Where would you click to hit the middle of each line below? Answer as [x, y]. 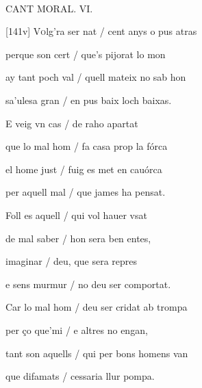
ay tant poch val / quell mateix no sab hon [96, 77]
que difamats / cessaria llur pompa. [80, 376]
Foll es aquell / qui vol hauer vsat [76, 215]
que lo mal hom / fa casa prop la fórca [87, 146]
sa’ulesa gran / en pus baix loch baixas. [89, 100]
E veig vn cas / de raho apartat [72, 123]
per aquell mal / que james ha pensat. [86, 192]
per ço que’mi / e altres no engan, [77, 329]
